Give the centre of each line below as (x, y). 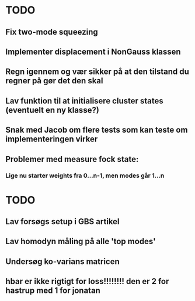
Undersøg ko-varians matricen (63, 261)
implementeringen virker (52, 139)
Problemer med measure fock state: (72, 159)
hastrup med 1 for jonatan (53, 291)
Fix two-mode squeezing (52, 32)
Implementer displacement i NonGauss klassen (93, 51)
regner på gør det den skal (54, 81)
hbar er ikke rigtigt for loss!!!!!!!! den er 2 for (87, 281)
